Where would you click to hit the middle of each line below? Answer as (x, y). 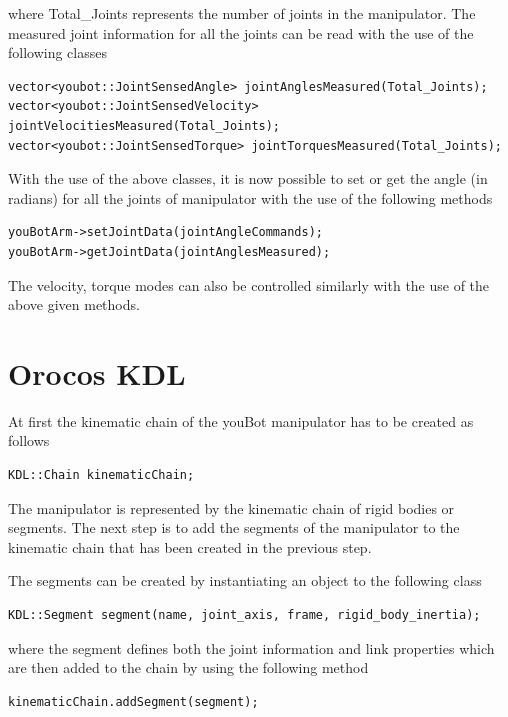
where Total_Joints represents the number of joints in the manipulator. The (242, 13)
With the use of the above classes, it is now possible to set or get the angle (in (248, 178)
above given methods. (74, 304)
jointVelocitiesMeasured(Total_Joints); (144, 125)
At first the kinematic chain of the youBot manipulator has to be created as (241, 420)
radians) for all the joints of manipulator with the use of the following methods (250, 197)
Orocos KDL (97, 372)
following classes (57, 52)
